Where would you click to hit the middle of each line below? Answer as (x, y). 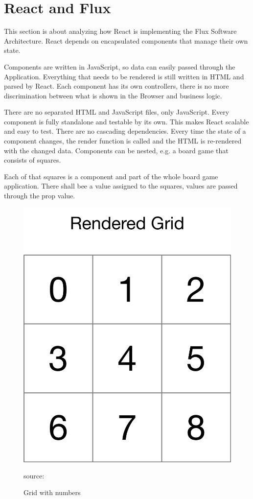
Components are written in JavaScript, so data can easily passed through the (120, 66)
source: (34, 476)
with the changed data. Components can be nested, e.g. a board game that (116, 150)
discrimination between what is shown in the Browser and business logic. (113, 95)
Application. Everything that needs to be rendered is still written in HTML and (124, 76)
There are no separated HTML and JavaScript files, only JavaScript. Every (117, 112)
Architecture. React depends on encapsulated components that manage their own (126, 40)
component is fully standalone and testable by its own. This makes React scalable (126, 121)
